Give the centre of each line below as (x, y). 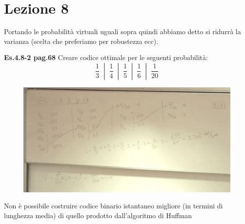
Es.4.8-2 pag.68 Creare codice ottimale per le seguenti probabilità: (106, 57)
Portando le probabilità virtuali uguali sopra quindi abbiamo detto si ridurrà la (122, 31)
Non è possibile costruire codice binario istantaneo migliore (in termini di (113, 206)
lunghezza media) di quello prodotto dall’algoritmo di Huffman (98, 215)
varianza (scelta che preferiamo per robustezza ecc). (81, 41)
